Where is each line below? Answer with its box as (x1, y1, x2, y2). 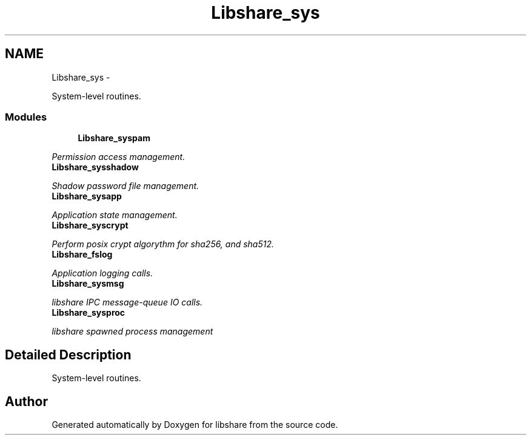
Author (5, 393, 48, 409)
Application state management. (52, 210, 178, 221)
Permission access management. (52, 152, 185, 162)
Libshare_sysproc (52, 307, 125, 318)
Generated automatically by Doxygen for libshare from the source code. (52, 419, 338, 430)
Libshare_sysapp (52, 191, 122, 202)
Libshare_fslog (52, 249, 113, 260)
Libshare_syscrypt (52, 220, 129, 231)
